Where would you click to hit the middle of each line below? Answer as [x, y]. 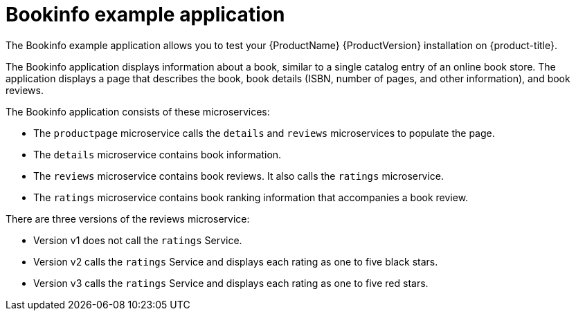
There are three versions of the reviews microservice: [128, 219]
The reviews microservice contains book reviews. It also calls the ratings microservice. [238, 176]
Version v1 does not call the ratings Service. [138, 240]
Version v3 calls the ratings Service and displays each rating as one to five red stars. [231, 283]
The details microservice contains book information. [157, 154]
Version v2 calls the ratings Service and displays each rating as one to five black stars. [236, 261]
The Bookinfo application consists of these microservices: [138, 111]
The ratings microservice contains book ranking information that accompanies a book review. [251, 197]
